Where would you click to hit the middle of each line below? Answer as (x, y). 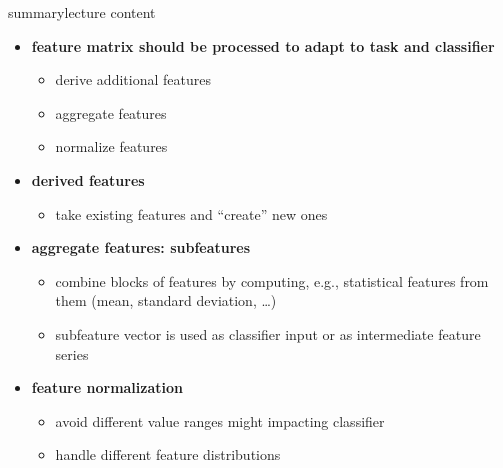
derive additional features (133, 79)
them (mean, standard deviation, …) (166, 300)
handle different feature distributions (168, 454)
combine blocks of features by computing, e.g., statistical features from (272, 280)
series (72, 353)
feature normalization (107, 387)
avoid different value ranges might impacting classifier (220, 420)
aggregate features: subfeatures (141, 247)
